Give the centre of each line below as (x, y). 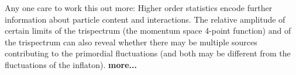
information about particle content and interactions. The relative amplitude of (145, 19)
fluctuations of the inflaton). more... (71, 64)
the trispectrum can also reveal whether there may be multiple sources (131, 42)
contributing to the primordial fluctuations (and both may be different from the (148, 53)
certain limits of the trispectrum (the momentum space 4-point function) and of (148, 31)
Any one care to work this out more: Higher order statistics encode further (139, 8)
